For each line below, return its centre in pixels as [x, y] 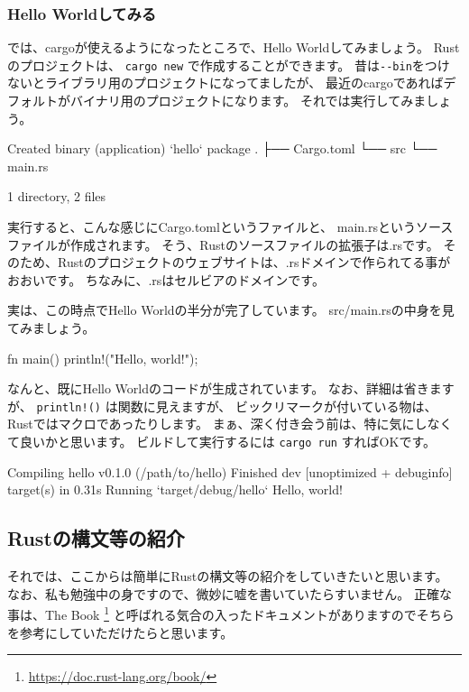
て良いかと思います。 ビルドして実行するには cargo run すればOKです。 [221, 442]
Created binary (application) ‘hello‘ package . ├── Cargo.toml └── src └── [222, 148]
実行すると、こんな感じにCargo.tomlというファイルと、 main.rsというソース [230, 227]
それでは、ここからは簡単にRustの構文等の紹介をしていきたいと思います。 [228, 576]
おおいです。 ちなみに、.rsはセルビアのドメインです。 [166, 279]
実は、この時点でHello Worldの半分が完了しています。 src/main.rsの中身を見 [231, 310]
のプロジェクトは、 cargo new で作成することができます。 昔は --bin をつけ [229, 65]
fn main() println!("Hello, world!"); [103, 358]
